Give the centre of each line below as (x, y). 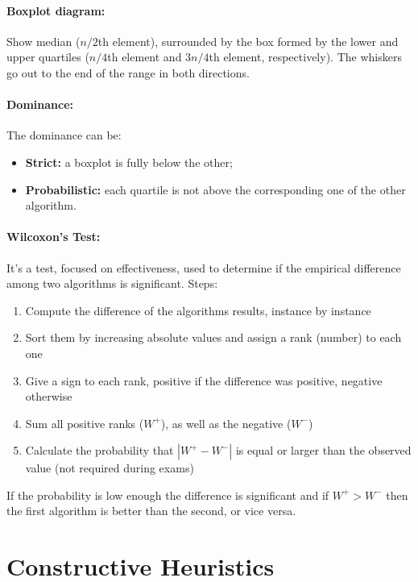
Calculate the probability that (99, 450)
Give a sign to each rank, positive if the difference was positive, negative (204, 380)
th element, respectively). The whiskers (305, 57)
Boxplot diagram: (56, 10)
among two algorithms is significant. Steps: (112, 283)
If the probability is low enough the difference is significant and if (168, 495)
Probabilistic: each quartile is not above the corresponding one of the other (215, 189)
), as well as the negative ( (226, 423)
